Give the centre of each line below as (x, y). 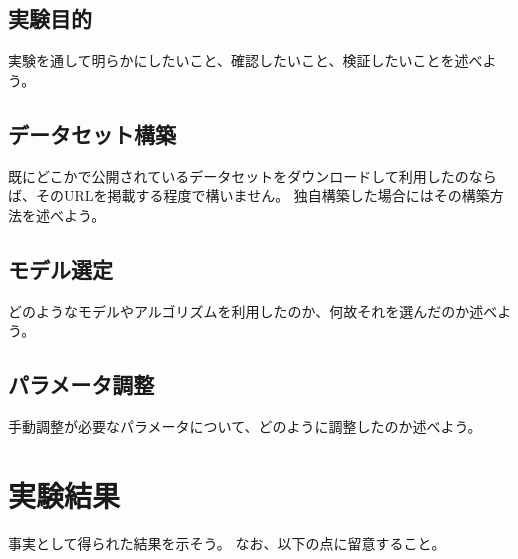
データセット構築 (92, 133)
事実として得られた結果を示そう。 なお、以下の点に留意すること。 (227, 542)
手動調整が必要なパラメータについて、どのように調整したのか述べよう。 (245, 425)
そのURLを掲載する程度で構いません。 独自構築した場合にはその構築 (262, 195)
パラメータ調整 (81, 384)
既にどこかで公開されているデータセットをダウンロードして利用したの (238, 175)
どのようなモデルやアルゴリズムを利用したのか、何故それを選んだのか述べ (253, 310)
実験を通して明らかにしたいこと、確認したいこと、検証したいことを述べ (245, 60)
